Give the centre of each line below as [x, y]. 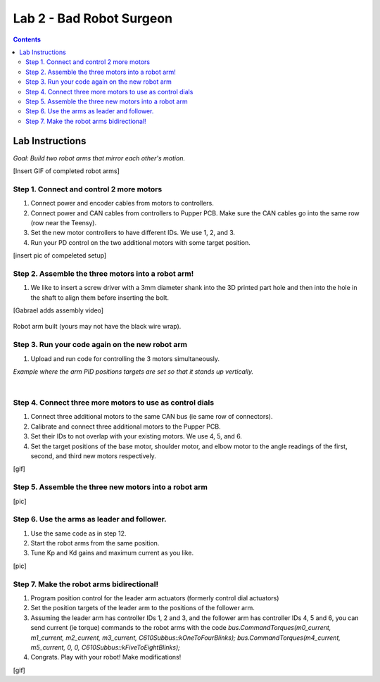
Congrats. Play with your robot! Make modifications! [106, 657]
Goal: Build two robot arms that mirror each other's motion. [99, 158]
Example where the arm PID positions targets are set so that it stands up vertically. [133, 371]
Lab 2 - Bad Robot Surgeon [93, 18]
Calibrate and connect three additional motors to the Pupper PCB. [126, 427]
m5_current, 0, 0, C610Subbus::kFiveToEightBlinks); [106, 647]
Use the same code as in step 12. [78, 533]
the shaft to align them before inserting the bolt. [100, 297]
